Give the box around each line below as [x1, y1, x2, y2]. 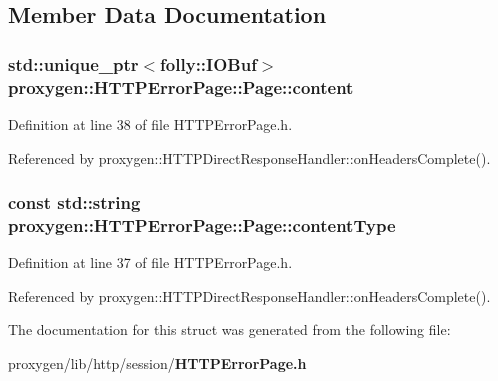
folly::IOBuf [160, 51, 257, 76]
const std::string [8, 190, 141, 215]
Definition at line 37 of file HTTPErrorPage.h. [8, 252, 293, 273]
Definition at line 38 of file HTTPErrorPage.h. [8, 113, 293, 134]
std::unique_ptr [8, 51, 139, 76]
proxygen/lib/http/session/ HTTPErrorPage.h [8, 353, 307, 374]
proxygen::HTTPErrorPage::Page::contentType [8, 212, 396, 237]
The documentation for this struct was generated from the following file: [8, 319, 451, 340]
